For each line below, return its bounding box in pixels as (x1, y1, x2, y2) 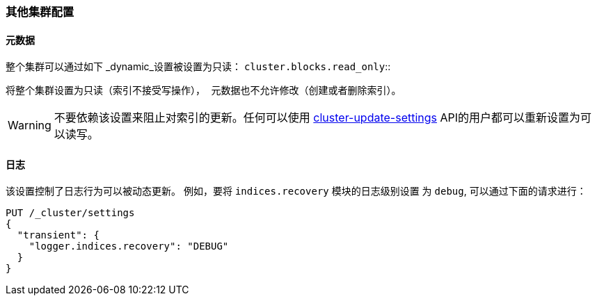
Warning (8, 118, 51, 133)
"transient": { (17, 229, 99, 241)
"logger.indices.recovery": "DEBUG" (29, 241, 229, 252)
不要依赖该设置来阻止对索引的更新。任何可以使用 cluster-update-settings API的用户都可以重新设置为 (54, 111, 581, 125)
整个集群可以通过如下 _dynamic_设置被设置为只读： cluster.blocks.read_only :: (6, 60, 391, 73)
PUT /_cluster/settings (6, 207, 135, 219)
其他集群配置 (6, 5, 74, 19)
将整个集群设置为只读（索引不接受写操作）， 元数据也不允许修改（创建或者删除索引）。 (6, 85, 401, 97)
